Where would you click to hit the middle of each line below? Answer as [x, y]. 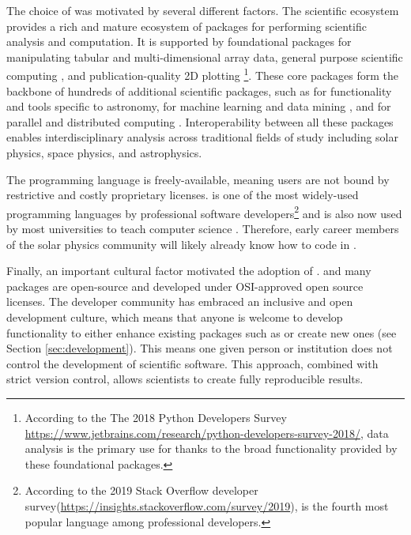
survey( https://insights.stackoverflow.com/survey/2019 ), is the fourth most [207, 505]
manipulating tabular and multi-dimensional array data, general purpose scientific [205, 57]
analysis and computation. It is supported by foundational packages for [179, 41]
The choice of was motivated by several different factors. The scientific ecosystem [203, 10]
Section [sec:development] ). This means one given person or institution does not [200, 348]
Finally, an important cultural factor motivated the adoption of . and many [189, 271]
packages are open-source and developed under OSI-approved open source [185, 286]
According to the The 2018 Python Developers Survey [156, 417]
